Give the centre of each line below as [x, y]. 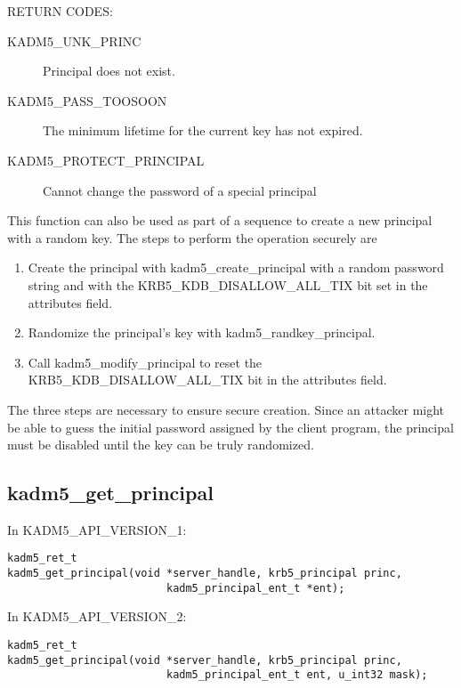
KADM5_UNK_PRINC [74, 40]
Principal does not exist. [109, 71]
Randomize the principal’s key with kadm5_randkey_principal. [202, 332]
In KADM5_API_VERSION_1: [97, 529]
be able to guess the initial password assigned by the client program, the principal [230, 427]
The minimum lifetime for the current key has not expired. [203, 130]
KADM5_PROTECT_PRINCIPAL [106, 160]
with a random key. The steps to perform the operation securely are [192, 237]
